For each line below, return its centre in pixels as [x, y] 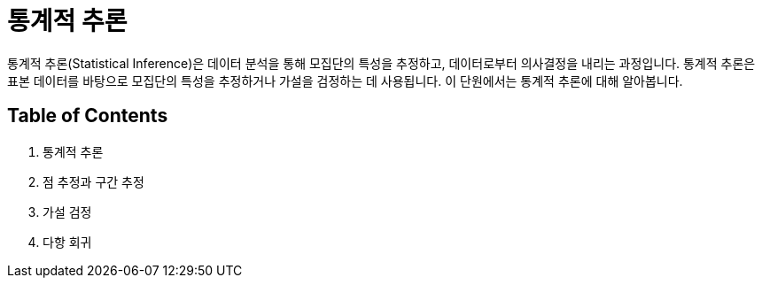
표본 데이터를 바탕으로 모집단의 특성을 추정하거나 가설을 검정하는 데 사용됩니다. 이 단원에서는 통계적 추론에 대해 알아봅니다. [345, 81]
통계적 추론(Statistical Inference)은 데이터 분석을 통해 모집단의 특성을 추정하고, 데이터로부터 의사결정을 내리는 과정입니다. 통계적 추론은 [381, 63]
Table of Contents [88, 116]
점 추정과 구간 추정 [93, 181]
